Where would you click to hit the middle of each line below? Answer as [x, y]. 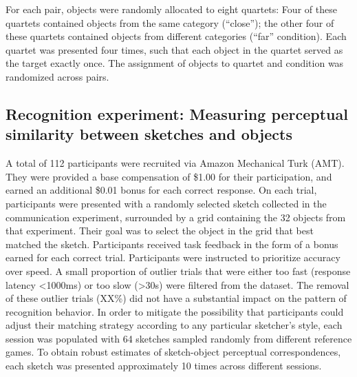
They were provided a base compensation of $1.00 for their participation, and [169, 176]
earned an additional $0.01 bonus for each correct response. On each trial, [161, 190]
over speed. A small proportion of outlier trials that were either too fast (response [178, 271]
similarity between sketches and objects [149, 134]
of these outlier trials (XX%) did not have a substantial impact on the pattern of [176, 298]
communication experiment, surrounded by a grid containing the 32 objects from [176, 217]
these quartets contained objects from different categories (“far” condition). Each [176, 36]
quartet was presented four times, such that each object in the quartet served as [174, 49]
